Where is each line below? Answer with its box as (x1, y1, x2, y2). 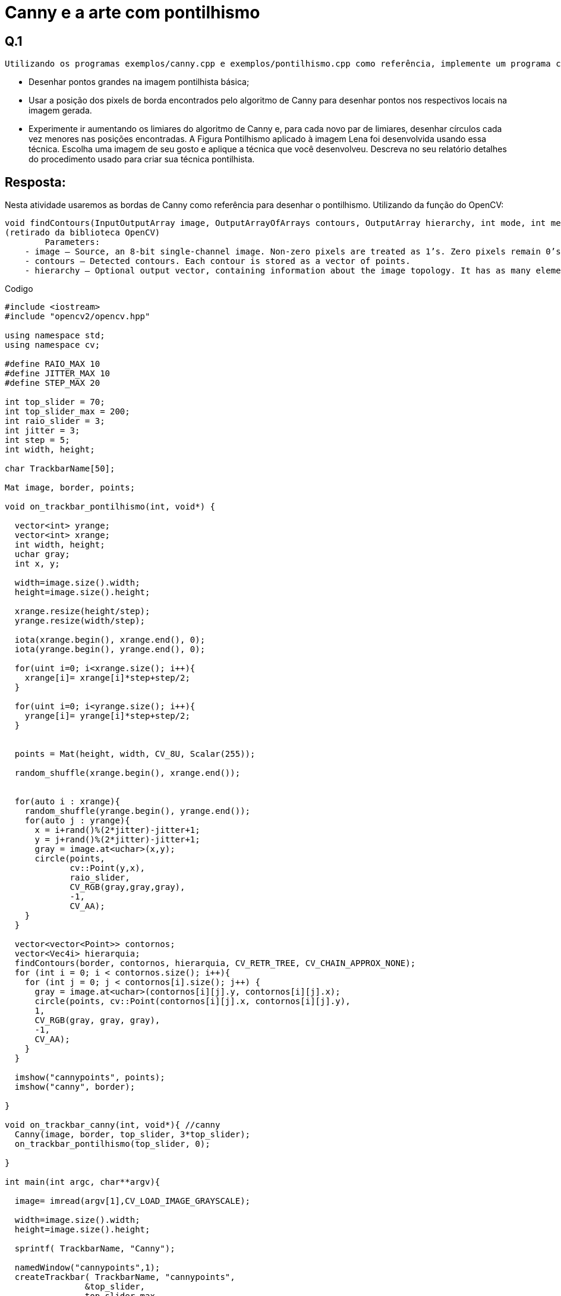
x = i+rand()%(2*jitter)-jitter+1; (34, 825, 200, 835)
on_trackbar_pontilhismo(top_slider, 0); (14, 1139, 210, 1149)
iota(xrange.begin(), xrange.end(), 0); (14, 635, 206, 645)
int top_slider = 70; (5, 397, 105, 407)
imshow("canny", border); (14, 1082, 135, 1092)
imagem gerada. (29, 105, 92, 116)
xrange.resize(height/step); (14, 606, 150, 616)
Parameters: (45, 237, 100, 247)
